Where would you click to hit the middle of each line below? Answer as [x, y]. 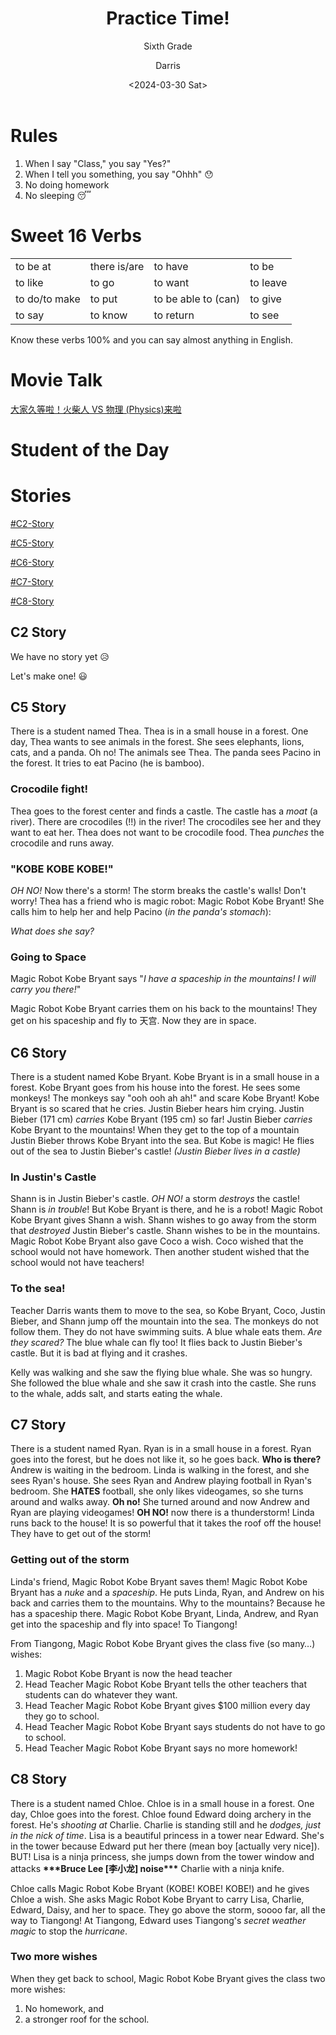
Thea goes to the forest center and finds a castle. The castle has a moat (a [164, 811]
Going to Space [48, 957]
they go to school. [62, 1716]
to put [103, 299]
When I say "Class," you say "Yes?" [98, 163]
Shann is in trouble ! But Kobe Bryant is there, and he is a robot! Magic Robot [166, 1209]
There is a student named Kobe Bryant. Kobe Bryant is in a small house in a [165, 1077]
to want [171, 282]
